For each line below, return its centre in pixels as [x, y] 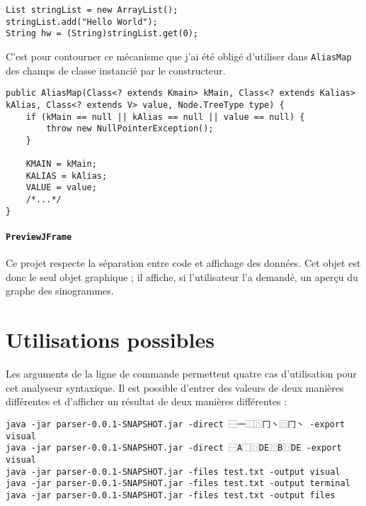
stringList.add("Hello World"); [82, 22]
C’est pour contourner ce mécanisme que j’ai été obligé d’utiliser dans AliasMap [179, 56]
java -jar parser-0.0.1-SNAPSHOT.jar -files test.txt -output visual [173, 472]
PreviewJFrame [39, 237]
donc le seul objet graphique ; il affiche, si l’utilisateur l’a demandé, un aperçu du [182, 276]
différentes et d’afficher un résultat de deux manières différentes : [147, 401]
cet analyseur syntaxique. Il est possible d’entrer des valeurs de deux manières [175, 387]
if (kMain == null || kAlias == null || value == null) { [165, 117]
